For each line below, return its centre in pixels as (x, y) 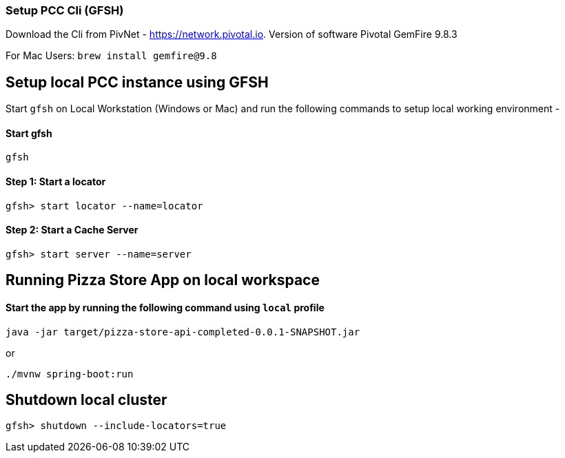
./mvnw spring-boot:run (70, 374)
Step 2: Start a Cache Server (72, 230)
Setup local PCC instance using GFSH (137, 82)
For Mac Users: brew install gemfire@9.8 (111, 56)
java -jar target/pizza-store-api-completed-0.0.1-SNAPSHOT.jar (183, 332)
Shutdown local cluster (86, 399)
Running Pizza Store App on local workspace (163, 280)
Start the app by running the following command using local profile (165, 307)
